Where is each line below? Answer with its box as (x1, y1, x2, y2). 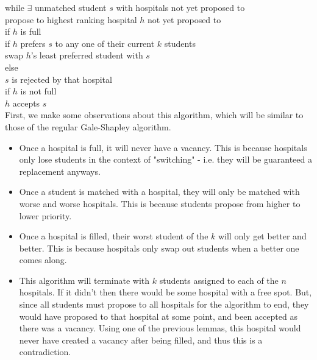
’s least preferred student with (30, 49, 143, 62)
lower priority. (19, 209, 72, 222)
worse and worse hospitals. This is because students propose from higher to (19, 197, 301, 210)
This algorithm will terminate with (19, 274, 150, 286)
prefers (20, 37, 46, 49)
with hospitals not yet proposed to (116, 1, 245, 13)
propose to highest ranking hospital (5, 13, 137, 26)
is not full (20, 85, 57, 97)
